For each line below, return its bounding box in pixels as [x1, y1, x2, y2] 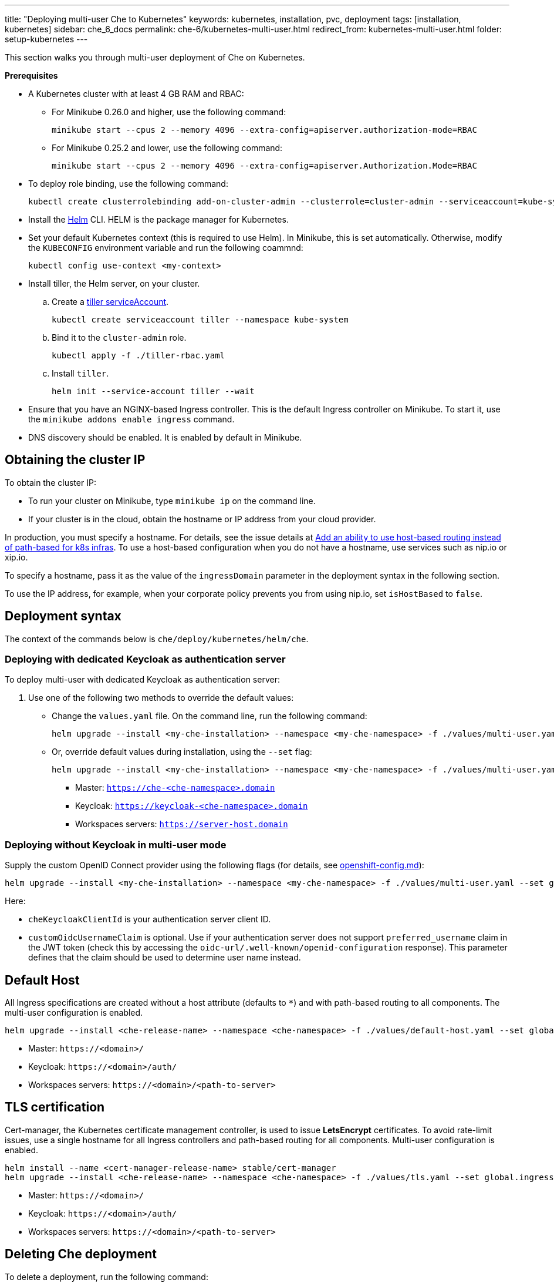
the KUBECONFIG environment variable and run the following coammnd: [28, 243, 303, 253]
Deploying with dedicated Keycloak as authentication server [5, 653, 286, 666]
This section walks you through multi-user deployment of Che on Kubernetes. [5, 52, 305, 62]
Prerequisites [5, 70, 58, 80]
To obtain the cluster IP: [5, 477, 96, 488]
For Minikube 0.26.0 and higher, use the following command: [52, 107, 286, 117]
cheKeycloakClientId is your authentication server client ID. [28, 914, 271, 925]
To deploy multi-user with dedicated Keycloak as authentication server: [5, 674, 280, 685]
